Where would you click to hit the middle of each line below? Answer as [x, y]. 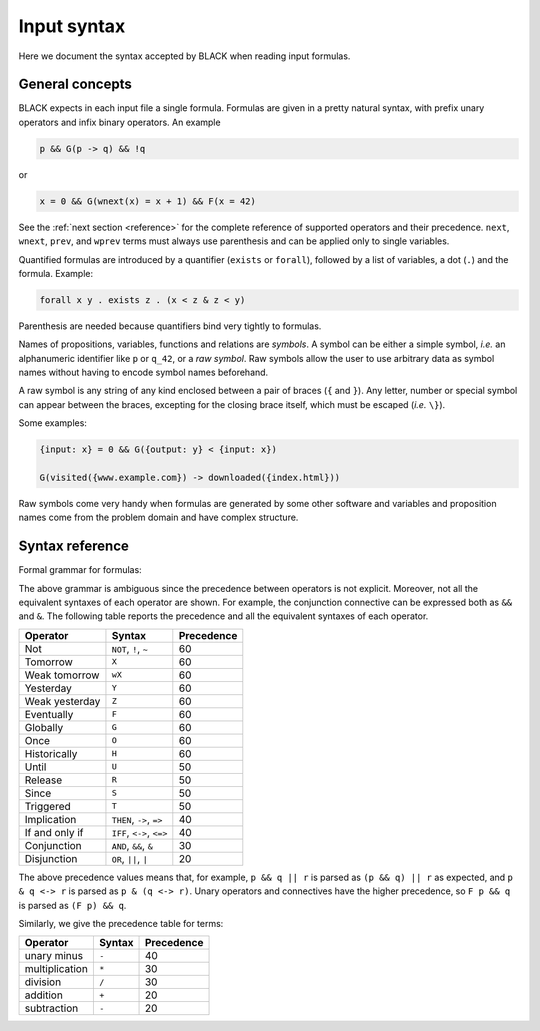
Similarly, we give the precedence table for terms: [121, 924]
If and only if [54, 832]
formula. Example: [56, 273]
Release [43, 780]
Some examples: [52, 423]
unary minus [54, 956]
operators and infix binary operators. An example [119, 122]
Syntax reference [74, 546]
